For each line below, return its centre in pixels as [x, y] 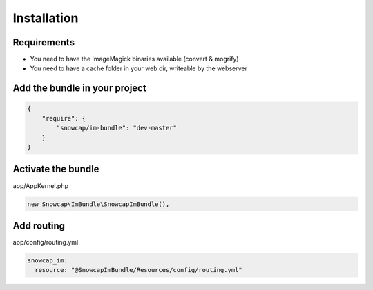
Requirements [44, 42]
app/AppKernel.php [41, 185]
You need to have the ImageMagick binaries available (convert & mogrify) [134, 59]
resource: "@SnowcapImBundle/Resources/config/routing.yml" [138, 270]
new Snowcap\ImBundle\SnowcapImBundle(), [98, 204]
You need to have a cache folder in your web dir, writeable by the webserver [139, 68]
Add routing [39, 226]
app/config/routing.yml [46, 242]
